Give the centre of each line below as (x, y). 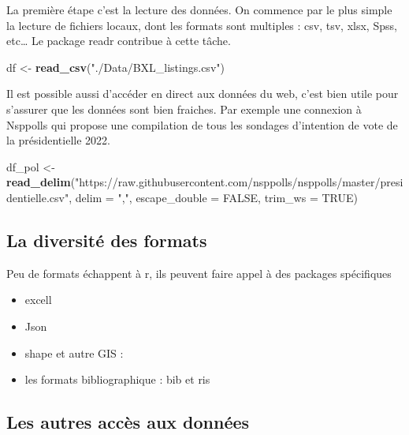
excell (38, 300)
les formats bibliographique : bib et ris (117, 379)
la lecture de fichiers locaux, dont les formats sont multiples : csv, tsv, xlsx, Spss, (202, 25)
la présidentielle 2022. (58, 140)
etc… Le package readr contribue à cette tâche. (119, 41)
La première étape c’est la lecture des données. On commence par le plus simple (199, 9)
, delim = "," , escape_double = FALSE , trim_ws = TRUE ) (213, 197)
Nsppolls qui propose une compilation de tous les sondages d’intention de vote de (202, 124)
